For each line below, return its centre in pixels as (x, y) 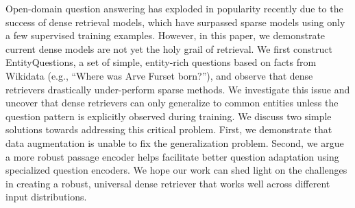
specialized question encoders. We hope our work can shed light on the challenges (176, 170)
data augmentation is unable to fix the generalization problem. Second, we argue (175, 142)
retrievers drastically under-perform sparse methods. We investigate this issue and (178, 89)
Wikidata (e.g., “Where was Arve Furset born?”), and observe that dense (159, 75)
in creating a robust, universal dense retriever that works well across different (168, 183)
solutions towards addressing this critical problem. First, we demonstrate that (169, 129)
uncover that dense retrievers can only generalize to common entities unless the (172, 103)
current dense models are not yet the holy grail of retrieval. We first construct (169, 48)
